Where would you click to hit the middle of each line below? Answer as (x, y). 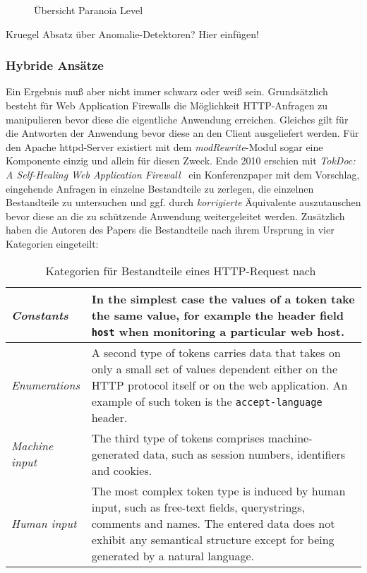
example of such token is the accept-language (207, 401)
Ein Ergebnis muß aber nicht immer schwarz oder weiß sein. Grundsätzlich (167, 91)
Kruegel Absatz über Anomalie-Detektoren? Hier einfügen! (132, 34)
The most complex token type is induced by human (218, 490)
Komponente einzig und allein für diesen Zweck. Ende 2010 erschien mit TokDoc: (181, 161)
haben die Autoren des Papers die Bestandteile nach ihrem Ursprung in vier (170, 230)
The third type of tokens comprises (178, 438)
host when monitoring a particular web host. (218, 331)
